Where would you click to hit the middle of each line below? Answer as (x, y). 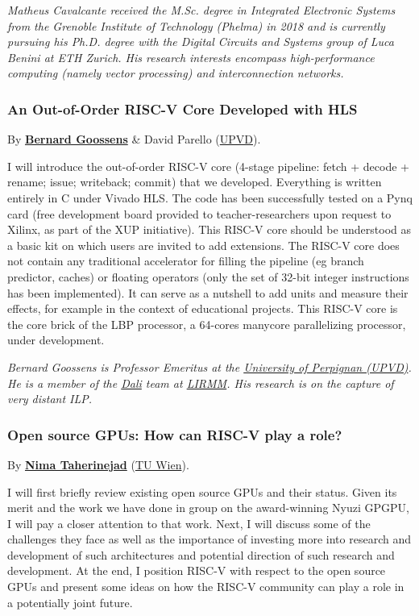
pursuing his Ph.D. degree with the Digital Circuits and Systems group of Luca (201, 42)
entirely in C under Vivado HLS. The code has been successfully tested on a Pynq (210, 197)
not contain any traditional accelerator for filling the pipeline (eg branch (186, 261)
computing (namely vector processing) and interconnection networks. (176, 73)
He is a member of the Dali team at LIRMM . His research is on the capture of (201, 383)
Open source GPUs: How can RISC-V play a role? (175, 434)
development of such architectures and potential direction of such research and (201, 554)
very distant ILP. (50, 399)
